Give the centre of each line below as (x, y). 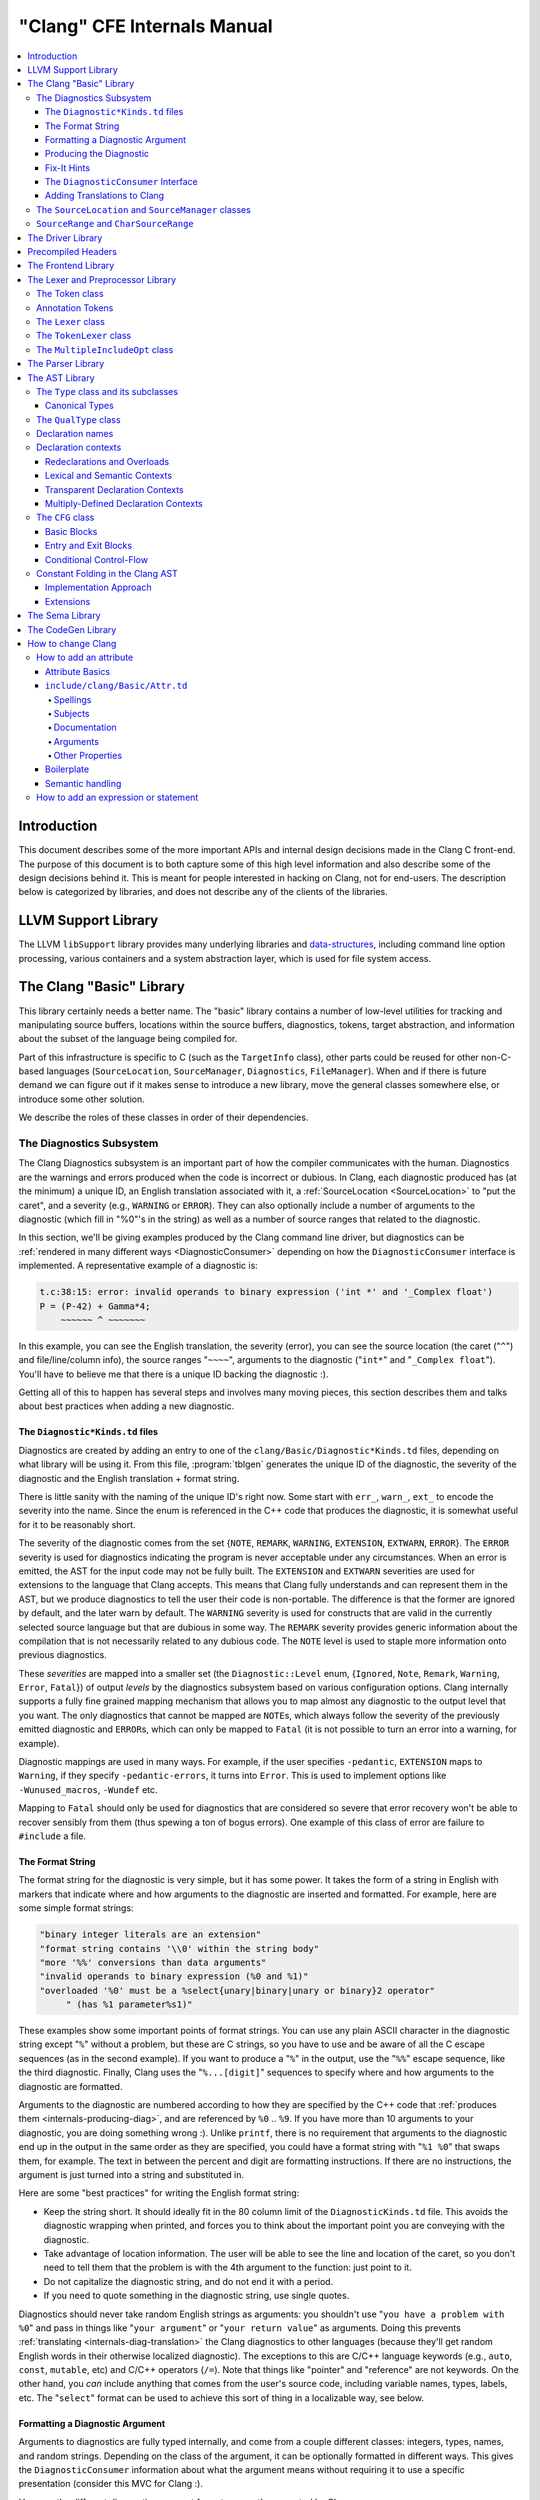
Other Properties (88, 756)
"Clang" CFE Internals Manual (146, 26)
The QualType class (78, 419)
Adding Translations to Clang (105, 196)
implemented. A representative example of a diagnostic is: (138, 1266)
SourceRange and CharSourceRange (115, 224)
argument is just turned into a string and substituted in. (131, 2174)
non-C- (496, 1057)
